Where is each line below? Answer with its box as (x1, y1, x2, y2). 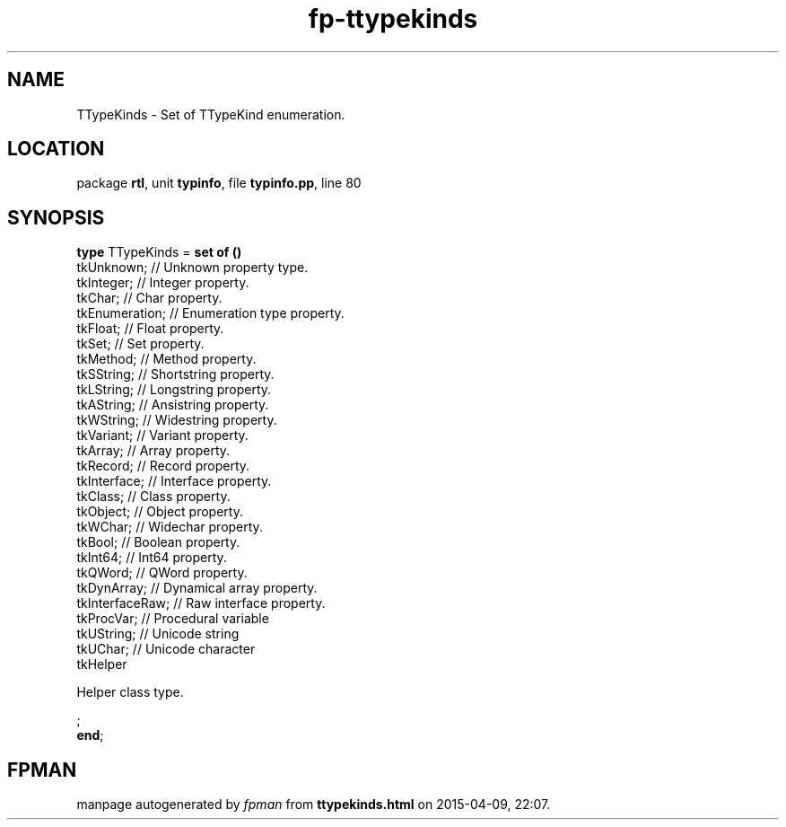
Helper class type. (76, 684, 184, 700)
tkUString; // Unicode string (76, 626, 240, 642)
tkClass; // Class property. (76, 488, 231, 505)
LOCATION (7, 137, 105, 161)
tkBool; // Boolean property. (76, 534, 240, 550)
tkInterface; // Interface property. (76, 473, 272, 489)
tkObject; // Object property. (76, 504, 243, 520)
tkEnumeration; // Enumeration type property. (76, 305, 345, 321)
